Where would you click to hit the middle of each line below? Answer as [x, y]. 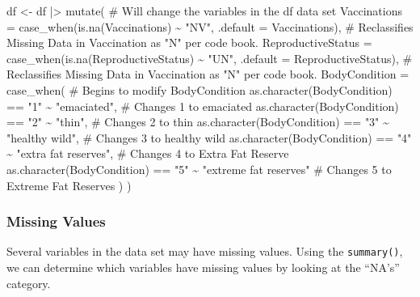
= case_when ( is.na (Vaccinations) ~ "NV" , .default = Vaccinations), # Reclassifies [210, 26]
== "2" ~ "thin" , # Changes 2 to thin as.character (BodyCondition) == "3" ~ [198, 122]
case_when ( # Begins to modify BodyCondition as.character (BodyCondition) [199, 89]
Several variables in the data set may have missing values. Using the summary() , [205, 251]
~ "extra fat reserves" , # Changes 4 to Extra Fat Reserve [148, 153]
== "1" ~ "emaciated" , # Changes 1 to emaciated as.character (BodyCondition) [203, 106]
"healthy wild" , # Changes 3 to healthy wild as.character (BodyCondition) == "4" [209, 137]
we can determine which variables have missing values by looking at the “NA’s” [203, 267]
